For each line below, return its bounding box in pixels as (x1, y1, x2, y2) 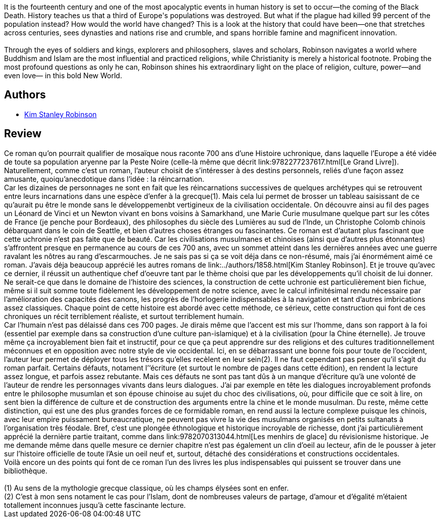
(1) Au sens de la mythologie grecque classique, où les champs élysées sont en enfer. (4, 483, 289, 492)
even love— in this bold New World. (4, 71, 122, 80)
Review (4, 127, 42, 140)
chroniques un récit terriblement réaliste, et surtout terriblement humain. (4, 311, 244, 321)
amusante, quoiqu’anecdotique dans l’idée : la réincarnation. (4, 174, 204, 183)
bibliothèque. (4, 466, 47, 475)
